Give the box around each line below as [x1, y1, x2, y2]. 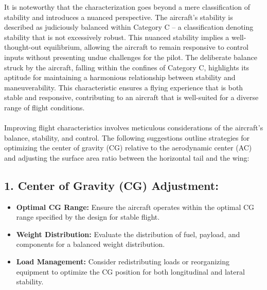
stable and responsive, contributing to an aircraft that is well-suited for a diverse [4, 92, 259, 103]
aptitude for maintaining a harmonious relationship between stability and [4, 72, 236, 83]
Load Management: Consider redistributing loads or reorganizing [16, 256, 229, 267]
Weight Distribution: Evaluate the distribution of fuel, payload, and [16, 228, 240, 239]
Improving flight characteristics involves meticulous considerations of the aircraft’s [4, 122, 263, 133]
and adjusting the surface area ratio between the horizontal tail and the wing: [4, 152, 250, 163]
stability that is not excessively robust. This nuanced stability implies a [4, 31, 229, 42]
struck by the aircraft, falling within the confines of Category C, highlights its [4, 62, 250, 72]
